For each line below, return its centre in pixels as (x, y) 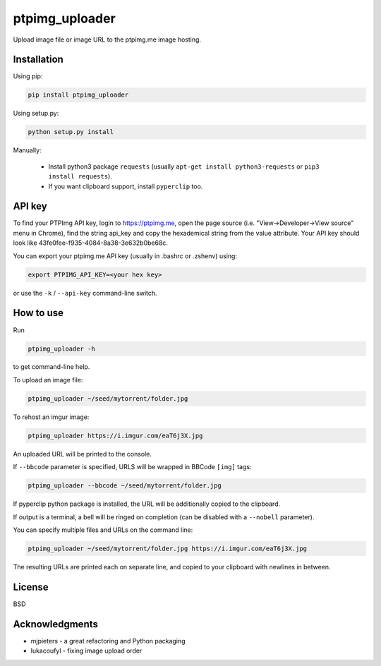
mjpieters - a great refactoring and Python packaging (108, 641)
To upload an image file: (48, 380)
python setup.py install (71, 132)
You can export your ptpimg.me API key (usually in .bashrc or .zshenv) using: (125, 256)
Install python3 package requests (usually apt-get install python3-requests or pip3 (184, 166)
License (31, 587)
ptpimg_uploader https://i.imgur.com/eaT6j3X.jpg (115, 435)
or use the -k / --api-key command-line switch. (85, 293)
